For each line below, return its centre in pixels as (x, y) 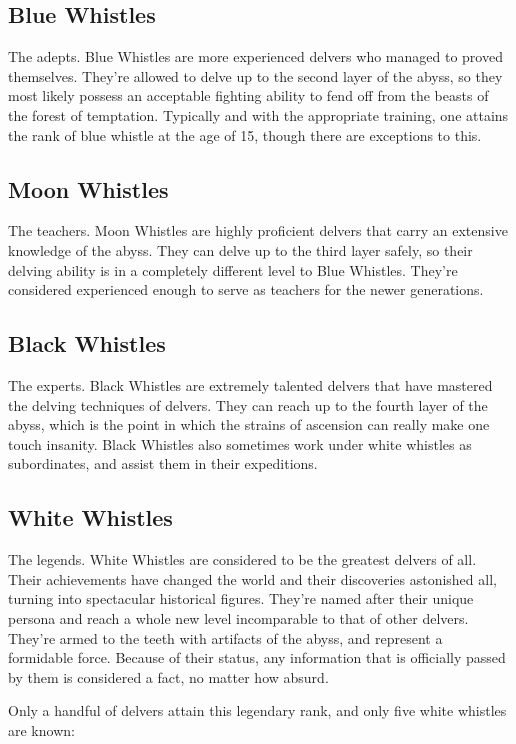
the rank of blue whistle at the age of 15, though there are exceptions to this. (245, 134)
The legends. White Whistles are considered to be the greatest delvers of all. (242, 559)
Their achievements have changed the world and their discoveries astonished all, (252, 578)
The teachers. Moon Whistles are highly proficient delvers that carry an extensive (258, 230)
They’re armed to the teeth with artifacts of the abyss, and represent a (225, 637)
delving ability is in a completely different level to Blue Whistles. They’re (233, 269)
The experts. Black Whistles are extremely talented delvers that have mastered (250, 384)
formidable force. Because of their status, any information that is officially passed (257, 657)
